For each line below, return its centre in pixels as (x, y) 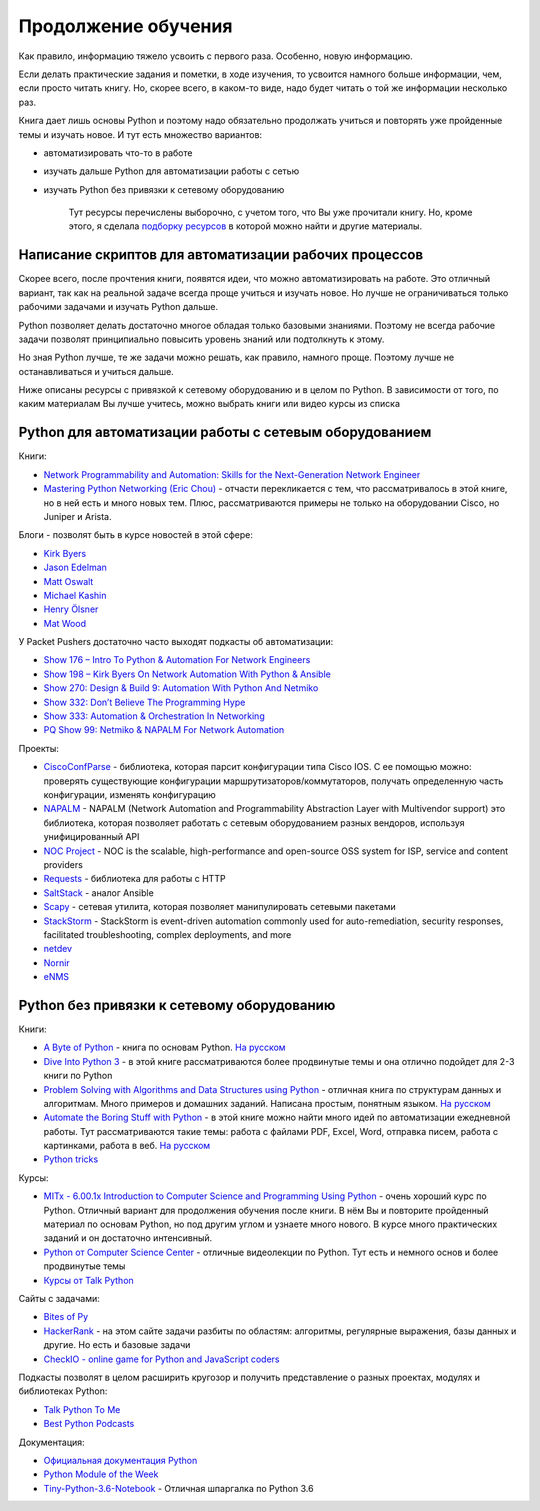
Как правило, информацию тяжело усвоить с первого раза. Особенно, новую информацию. (216, 56)
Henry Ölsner (71, 609)
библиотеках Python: (63, 1391)
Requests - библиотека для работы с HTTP (134, 879)
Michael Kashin (75, 595)
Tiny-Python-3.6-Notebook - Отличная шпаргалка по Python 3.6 (178, 1488)
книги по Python (78, 1076)
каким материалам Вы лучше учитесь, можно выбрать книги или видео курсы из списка (209, 404)
